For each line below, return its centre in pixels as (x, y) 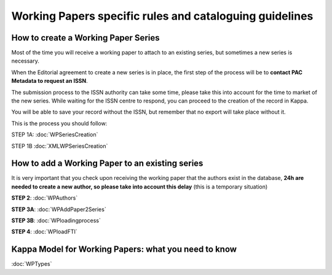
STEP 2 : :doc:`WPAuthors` (45, 198)
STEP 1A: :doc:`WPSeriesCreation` (55, 134)
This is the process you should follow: (59, 123)
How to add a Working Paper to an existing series (107, 164)
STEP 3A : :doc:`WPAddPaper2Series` (59, 209)
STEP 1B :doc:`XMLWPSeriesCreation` (60, 146)
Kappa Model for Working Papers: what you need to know (124, 250)
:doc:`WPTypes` (32, 264)
